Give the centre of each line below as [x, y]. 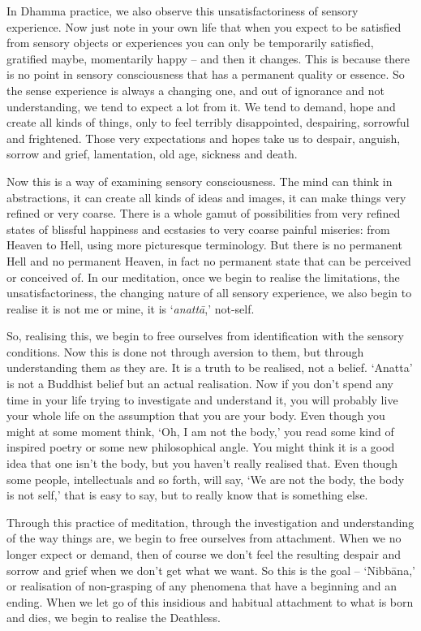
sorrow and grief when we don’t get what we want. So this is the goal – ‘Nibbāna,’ [211, 570]
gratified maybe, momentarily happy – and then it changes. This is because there [208, 58]
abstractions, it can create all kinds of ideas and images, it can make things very [206, 197]
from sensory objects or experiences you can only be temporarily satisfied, [190, 43]
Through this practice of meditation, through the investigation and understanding [210, 522]
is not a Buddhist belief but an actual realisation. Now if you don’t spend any [200, 384]
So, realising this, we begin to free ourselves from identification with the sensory [205, 336]
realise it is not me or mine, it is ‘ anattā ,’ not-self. [131, 308]
